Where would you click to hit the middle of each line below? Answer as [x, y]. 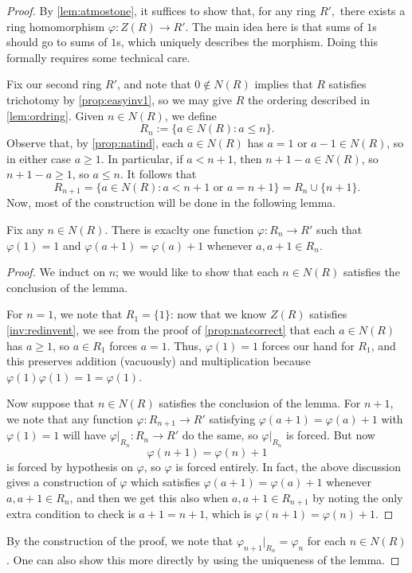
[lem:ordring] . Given [55, 115]
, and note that [154, 84]
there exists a [373, 10]
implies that [284, 84]
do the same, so [220, 435]
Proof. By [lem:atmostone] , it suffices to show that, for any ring [161, 10]
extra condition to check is [71, 514]
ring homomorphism [56, 26]
